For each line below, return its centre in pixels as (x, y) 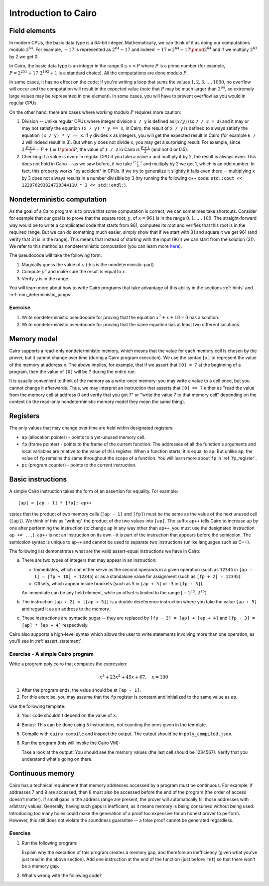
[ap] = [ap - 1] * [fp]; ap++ (55, 503)
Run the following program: (50, 843)
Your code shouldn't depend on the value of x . (69, 715)
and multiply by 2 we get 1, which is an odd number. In (199, 164)
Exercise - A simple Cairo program (52, 654)
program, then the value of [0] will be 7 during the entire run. (72, 372)
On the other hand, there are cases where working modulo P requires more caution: (95, 112)
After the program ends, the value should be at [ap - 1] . (81, 690)
